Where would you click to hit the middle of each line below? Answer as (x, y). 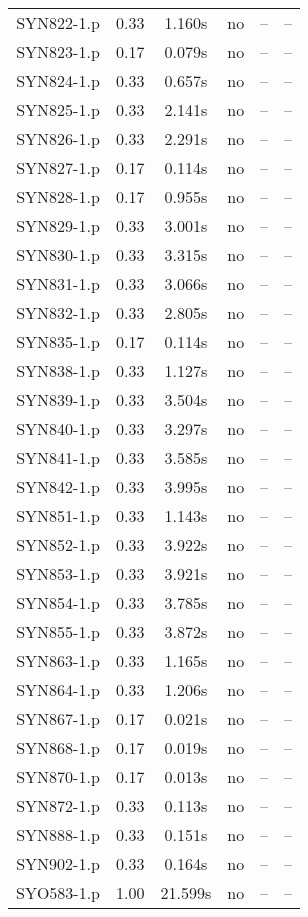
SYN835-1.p (58, 341)
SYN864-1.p (58, 689)
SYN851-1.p (58, 515)
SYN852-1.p (58, 544)
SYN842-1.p (58, 486)
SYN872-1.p (58, 805)
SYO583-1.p (58, 892)
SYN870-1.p (58, 776)
